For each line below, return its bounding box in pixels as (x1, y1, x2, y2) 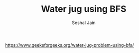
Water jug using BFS (41, 3, 127, 15)
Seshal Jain (72, 20, 96, 26)
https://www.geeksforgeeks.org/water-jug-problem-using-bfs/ (5, 42, 134, 48)
